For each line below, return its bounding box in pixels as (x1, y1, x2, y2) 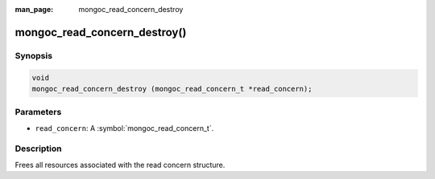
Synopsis (14, 50, 52, 61)
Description (14, 143, 62, 154)
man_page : (14, 5, 54, 14)
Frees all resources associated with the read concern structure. (14, 160, 226, 169)
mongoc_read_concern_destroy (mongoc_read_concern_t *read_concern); (31, 84, 313, 93)
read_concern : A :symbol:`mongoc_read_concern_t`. (35, 123, 214, 132)
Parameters (14, 107, 62, 118)
